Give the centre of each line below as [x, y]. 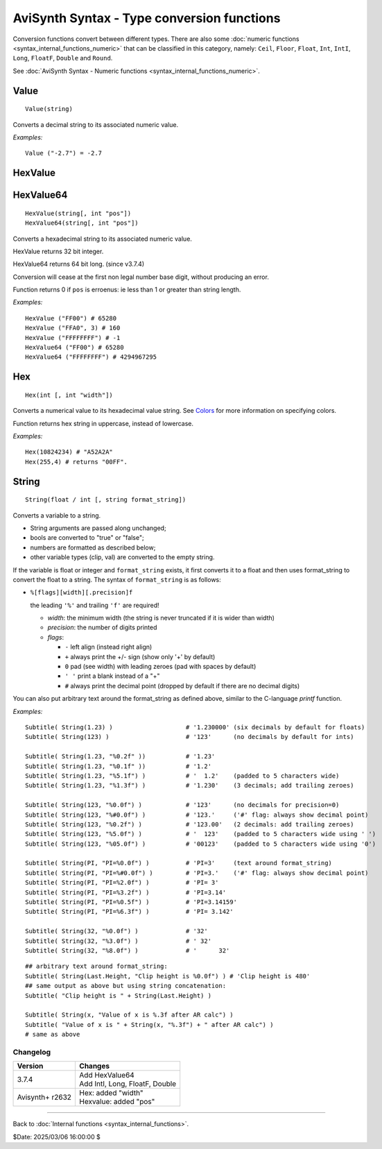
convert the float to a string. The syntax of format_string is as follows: [117, 579]
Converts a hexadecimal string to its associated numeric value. [102, 239]
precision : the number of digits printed [102, 627]
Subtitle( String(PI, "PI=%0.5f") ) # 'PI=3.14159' [131, 902]
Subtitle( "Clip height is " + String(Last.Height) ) [118, 995]
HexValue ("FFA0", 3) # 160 [73, 328]
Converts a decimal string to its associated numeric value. [96, 124]
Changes [95, 1066]
